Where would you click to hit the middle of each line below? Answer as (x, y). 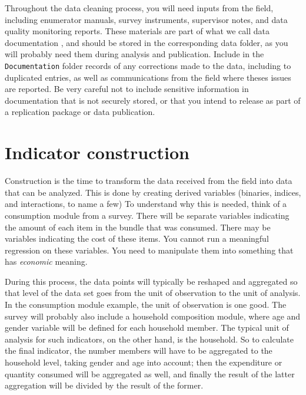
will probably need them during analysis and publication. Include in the (134, 54)
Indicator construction (97, 152)
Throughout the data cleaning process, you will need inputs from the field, (139, 8)
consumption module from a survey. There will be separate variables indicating (147, 215)
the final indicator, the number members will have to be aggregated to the (139, 350)
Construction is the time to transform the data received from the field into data (149, 181)
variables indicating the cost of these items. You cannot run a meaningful (137, 238)
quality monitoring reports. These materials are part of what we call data (137, 31)
